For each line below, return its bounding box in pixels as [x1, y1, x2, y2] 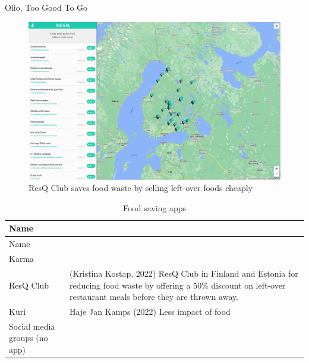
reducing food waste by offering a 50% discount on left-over [69, 278, 286, 291]
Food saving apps [122, 201, 187, 214]
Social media [9, 320, 55, 332]
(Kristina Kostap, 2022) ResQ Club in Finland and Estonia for [69, 267, 298, 279]
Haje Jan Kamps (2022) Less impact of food [69, 305, 231, 317]
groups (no [9, 331, 48, 344]
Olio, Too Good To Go [5, 1, 88, 13]
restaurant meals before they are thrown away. [69, 290, 239, 303]
